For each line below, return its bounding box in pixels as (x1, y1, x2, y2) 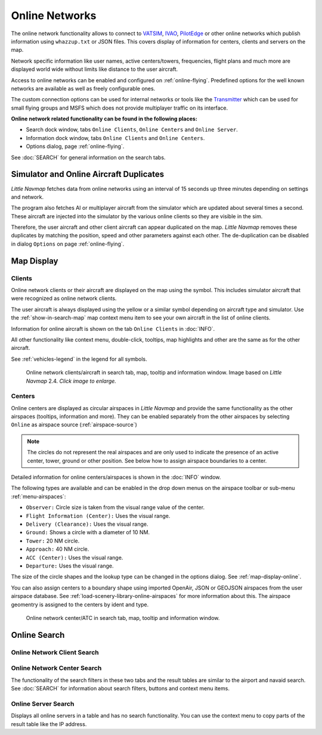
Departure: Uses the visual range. (26, 562, 114, 569)
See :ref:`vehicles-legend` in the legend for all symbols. (11, 355, 147, 362)
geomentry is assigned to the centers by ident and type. (11, 601, 149, 608)
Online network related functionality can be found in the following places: (11, 115, 198, 122)
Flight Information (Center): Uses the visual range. (26, 512, 171, 519)
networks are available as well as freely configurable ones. (11, 85, 156, 92)
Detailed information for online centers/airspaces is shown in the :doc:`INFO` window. (11, 474, 221, 481)
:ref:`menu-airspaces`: (11, 492, 66, 500)
